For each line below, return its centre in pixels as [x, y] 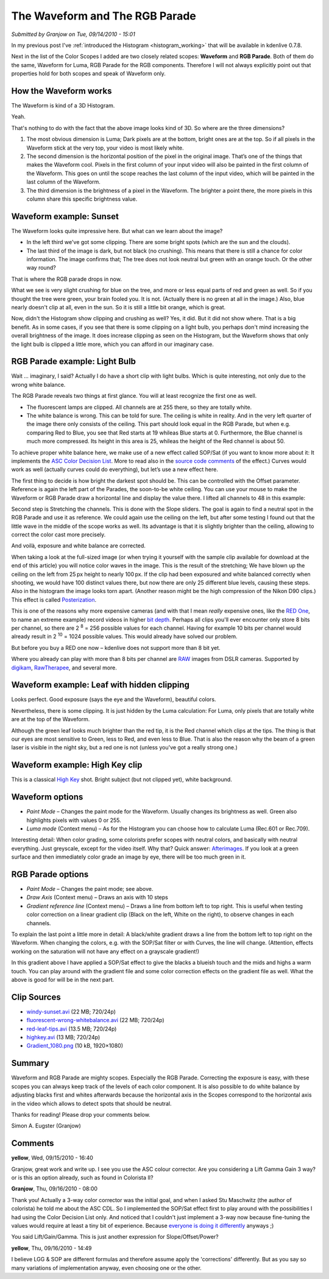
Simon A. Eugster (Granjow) [46, 1126]
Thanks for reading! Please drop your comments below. [81, 1114]
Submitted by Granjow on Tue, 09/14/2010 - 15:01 [73, 34]
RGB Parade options [50, 874]
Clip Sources [36, 997]
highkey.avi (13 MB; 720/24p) [63, 1037]
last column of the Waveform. [63, 182]
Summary [30, 1063]
